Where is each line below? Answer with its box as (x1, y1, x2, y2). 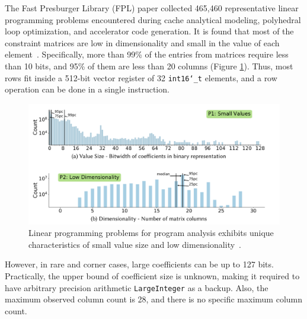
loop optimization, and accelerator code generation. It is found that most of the (5, 25, 294, 37)
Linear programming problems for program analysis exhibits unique (28, 227, 274, 239)
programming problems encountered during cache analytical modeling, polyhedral (5, 13, 301, 25)
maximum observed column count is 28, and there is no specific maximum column (5, 293, 303, 305)
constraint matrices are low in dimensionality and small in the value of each (5, 36, 280, 49)
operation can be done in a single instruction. (5, 83, 170, 95)
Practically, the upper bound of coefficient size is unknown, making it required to (5, 269, 300, 282)
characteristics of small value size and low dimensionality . (28, 238, 242, 250)
